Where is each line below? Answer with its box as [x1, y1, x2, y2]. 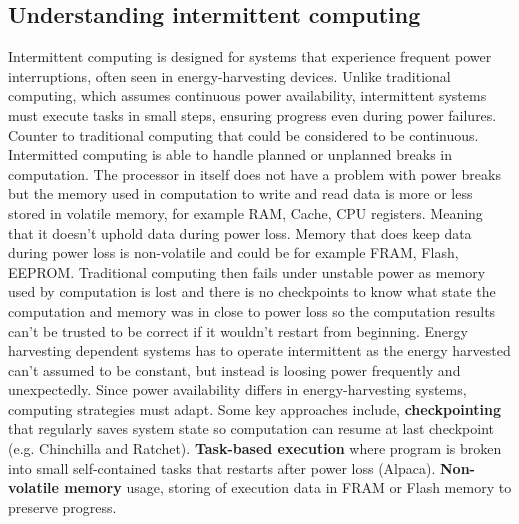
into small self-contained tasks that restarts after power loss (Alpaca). [8, 457, 436, 478]
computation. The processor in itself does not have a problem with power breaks [8, 163, 501, 184]
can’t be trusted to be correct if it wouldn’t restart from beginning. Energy [8, 320, 468, 341]
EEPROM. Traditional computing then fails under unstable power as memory [8, 261, 486, 282]
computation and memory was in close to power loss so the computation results [8, 300, 496, 321]
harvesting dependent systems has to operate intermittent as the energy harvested [8, 340, 511, 361]
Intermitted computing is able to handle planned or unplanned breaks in [8, 144, 453, 165]
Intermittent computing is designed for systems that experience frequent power [8, 46, 492, 67]
